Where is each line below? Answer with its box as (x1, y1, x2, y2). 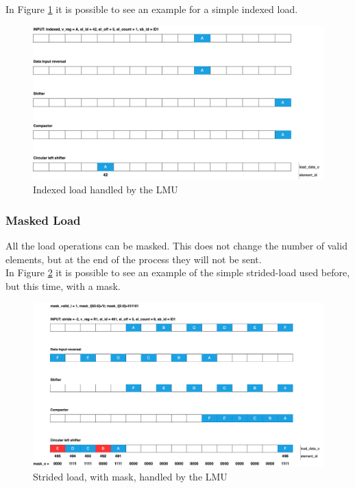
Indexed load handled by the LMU (33, 182, 178, 197)
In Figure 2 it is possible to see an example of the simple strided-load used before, (5, 265, 350, 280)
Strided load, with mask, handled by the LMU (33, 469, 228, 483)
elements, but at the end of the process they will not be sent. (5, 252, 262, 266)
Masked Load (5, 211, 81, 228)
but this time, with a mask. (5, 279, 121, 293)
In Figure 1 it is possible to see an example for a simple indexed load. (5, 2, 298, 16)
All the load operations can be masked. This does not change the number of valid (5, 239, 347, 253)
